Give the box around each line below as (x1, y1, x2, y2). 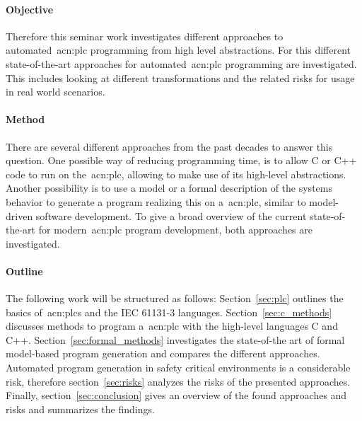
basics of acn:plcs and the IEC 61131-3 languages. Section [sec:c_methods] (6, 304, 332, 319)
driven (6, 208, 33, 223)
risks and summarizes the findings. (6, 401, 155, 416)
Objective (6, 1, 54, 16)
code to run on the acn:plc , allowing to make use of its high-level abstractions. (6, 166, 346, 181)
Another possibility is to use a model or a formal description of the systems (6, 180, 332, 195)
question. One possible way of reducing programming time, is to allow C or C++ (6, 153, 357, 168)
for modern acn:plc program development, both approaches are (38, 222, 313, 237)
